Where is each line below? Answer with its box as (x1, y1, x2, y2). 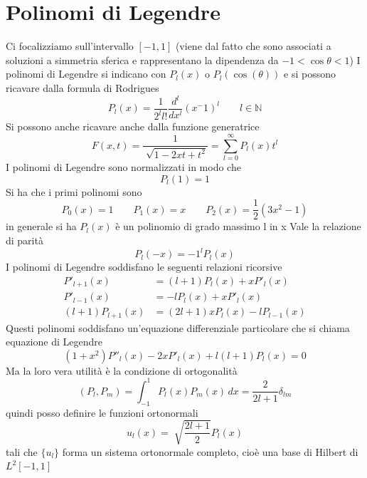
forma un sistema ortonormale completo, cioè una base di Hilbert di (62, 444, 358, 459)
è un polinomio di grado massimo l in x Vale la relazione (115, 219, 361, 234)
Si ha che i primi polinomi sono (6, 184, 142, 199)
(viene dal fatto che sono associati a (175, 38, 331, 53)
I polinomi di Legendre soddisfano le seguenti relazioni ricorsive (6, 259, 282, 274)
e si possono (284, 66, 336, 81)
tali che (6, 444, 38, 459)
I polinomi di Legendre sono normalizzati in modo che (6, 160, 241, 175)
